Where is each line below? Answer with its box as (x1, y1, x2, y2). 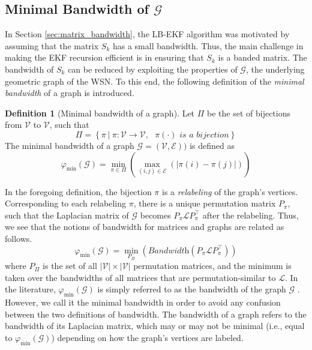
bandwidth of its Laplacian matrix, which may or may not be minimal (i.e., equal (5, 319, 305, 332)
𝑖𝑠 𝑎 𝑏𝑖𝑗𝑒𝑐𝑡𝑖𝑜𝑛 (179, 130, 229, 139)
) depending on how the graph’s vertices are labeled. (51, 331, 244, 343)
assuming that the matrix (5, 39, 99, 52)
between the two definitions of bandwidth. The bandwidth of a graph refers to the (5, 307, 307, 320)
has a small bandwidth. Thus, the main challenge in (112, 39, 304, 52)
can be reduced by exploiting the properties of (68, 62, 238, 75)
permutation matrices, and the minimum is (133, 259, 292, 272)
